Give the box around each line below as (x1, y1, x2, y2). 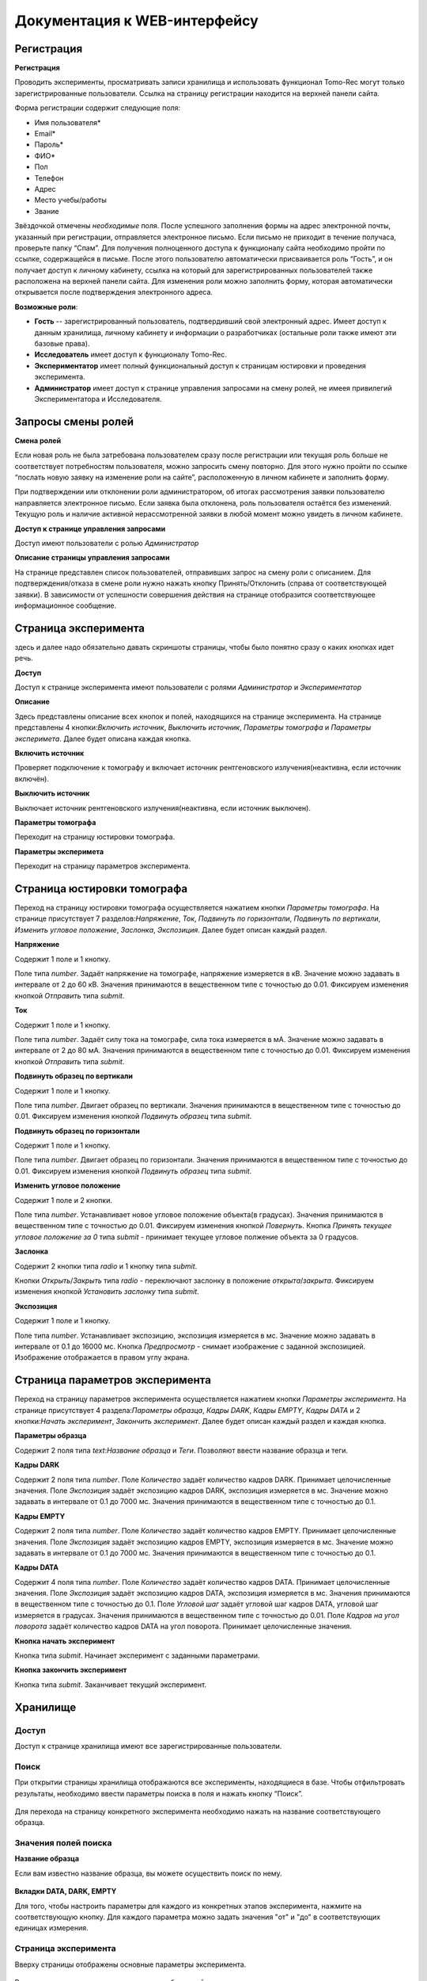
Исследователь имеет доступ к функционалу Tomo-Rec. (34, 349, 227, 360)
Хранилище (14, 1700, 77, 1714)
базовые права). (34, 339, 90, 349)
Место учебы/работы (34, 195, 107, 205)
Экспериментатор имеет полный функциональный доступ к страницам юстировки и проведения (34, 361, 367, 370)
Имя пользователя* (34, 117, 101, 127)
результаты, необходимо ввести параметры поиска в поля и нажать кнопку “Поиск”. (14, 1788, 304, 1798)
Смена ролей (14, 436, 62, 445)
